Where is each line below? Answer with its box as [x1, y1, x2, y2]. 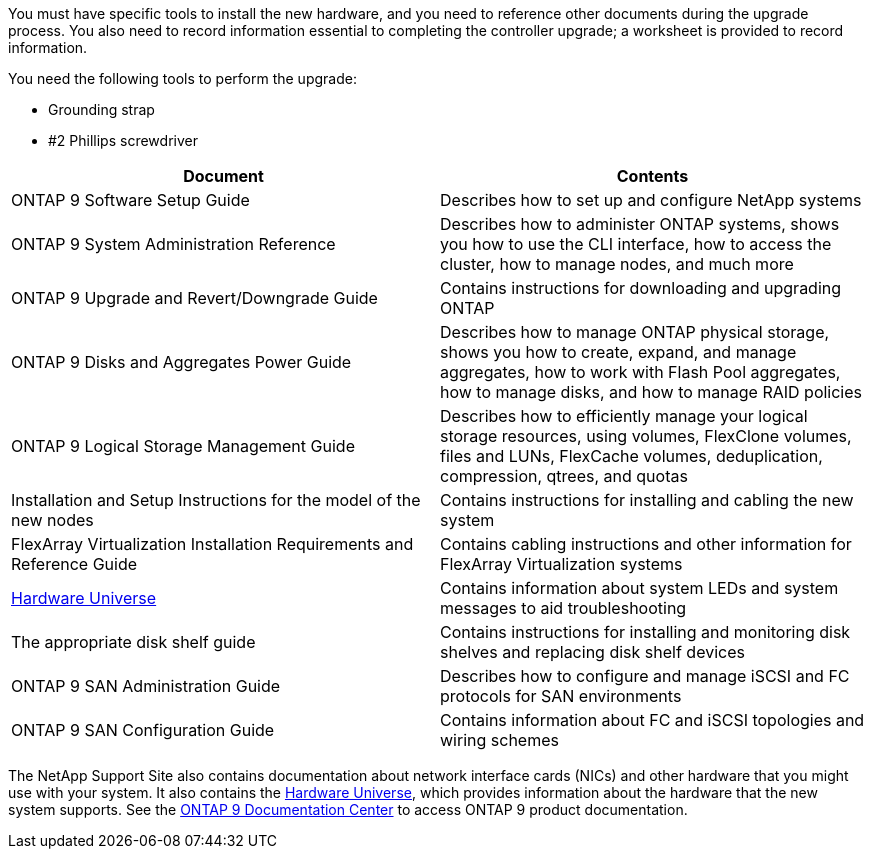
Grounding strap [48, 101, 155, 118]
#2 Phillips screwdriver [48, 132, 198, 149]
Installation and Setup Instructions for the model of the [11, 490, 421, 510]
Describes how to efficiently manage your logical [440, 406, 808, 426]
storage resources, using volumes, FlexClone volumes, [440, 426, 852, 446]
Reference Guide [11, 554, 138, 574]
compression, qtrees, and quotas [440, 466, 688, 486]
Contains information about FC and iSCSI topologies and [440, 710, 865, 730]
